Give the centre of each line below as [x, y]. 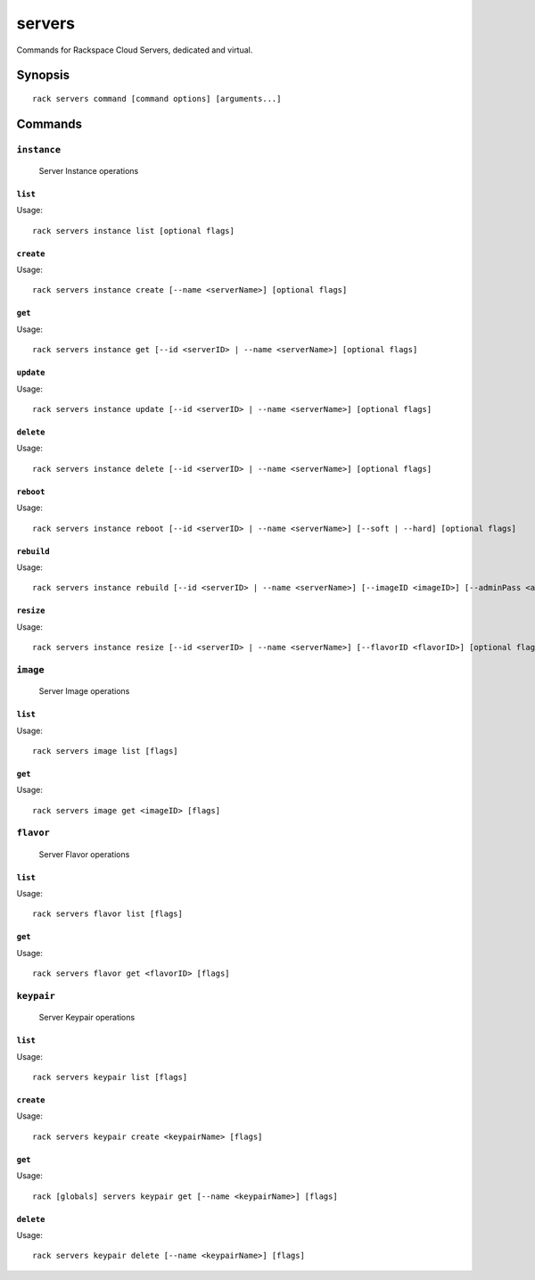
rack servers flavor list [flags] [107, 914]
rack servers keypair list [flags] [110, 1077]
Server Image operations [84, 691]
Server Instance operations [89, 170]
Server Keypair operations [87, 1018]
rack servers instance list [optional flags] [134, 231]
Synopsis [43, 75]
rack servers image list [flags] [105, 751]
